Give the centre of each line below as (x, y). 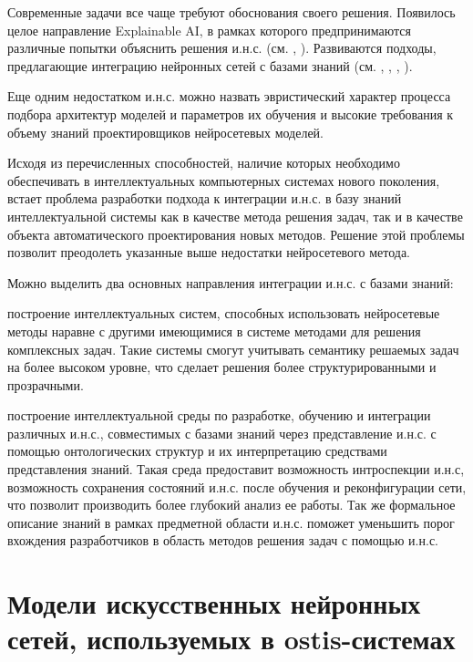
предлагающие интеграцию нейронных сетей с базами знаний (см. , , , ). (210, 65)
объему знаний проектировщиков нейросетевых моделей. (166, 132)
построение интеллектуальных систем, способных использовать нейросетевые (224, 313)
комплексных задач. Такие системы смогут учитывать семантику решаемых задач (233, 349)
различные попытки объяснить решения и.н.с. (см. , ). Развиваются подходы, (222, 48)
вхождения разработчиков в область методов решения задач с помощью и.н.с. (223, 540)
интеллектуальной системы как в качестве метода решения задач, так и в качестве (235, 216)
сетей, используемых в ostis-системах (231, 639)
